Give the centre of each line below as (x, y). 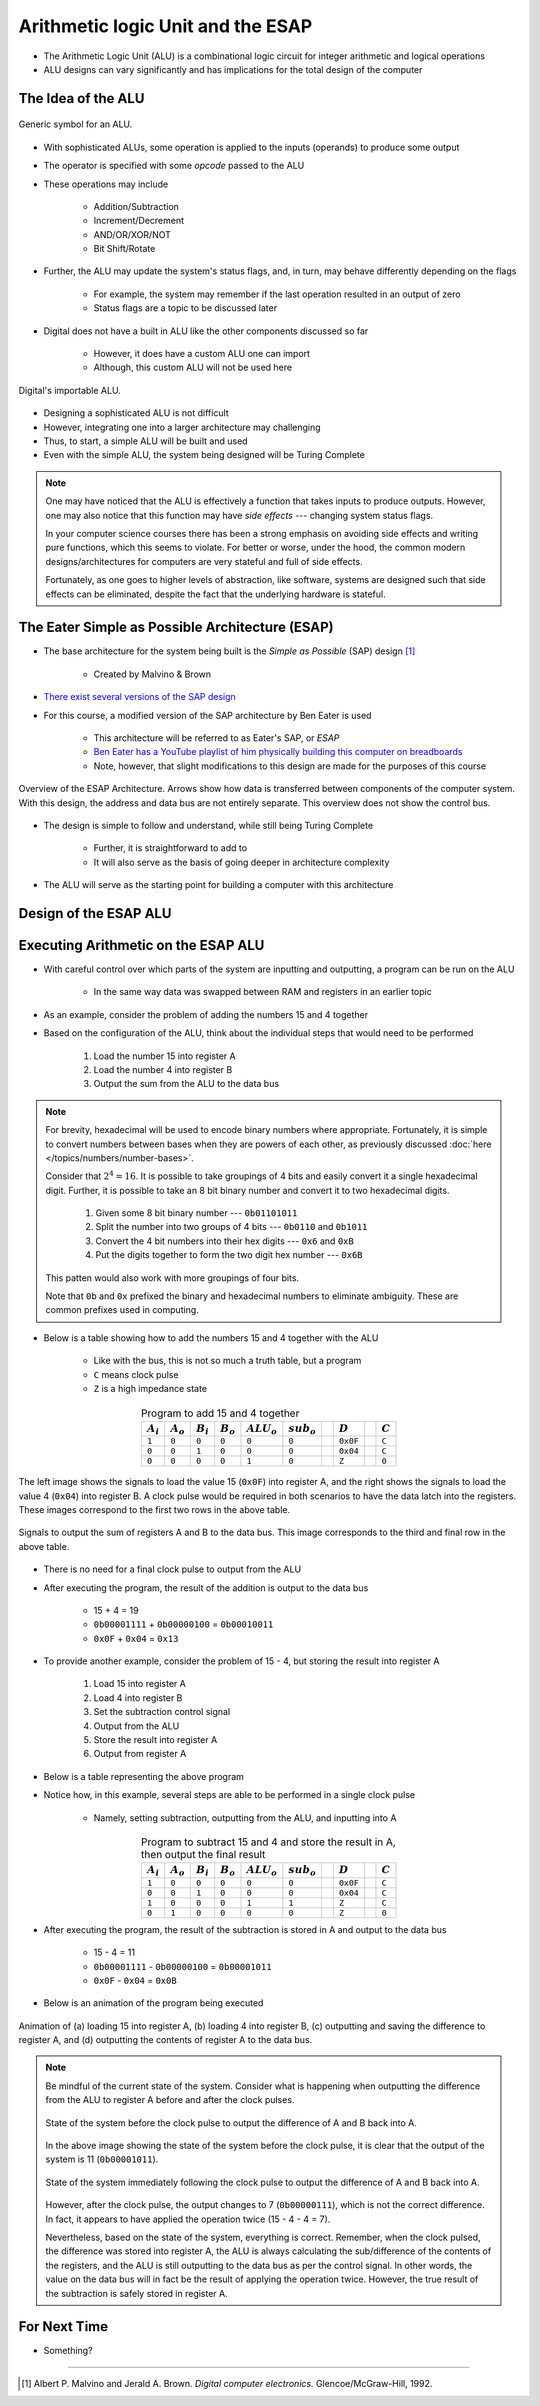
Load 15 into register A (140, 1684)
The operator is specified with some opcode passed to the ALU (174, 166)
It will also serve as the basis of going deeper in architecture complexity (241, 862)
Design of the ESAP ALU (95, 913)
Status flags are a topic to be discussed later (185, 308)
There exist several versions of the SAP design (140, 697)
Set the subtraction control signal (162, 1712)
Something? (68, 2351)
